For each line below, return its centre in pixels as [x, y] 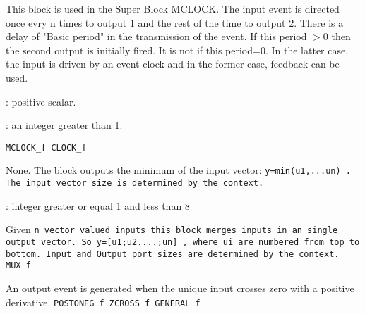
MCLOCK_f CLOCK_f [46, 147]
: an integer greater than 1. [64, 125]
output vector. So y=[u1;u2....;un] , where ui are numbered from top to [183, 242]
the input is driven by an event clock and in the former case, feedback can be [173, 64]
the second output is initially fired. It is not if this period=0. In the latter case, [177, 50]
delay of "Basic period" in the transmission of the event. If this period [156, 36]
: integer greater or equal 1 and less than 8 [98, 205]
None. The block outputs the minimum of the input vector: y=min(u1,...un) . [178, 170]
